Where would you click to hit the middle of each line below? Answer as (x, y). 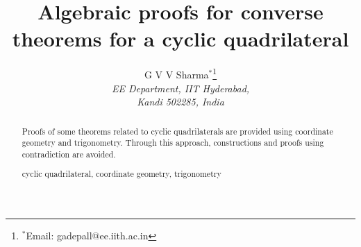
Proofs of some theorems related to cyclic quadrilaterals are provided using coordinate (177, 131)
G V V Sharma (176, 74)
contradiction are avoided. (69, 154)
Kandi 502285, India (180, 102)
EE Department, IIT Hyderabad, (180, 88)
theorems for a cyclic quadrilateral (180, 39)
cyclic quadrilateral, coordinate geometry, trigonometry (121, 174)
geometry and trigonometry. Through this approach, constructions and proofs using (173, 143)
